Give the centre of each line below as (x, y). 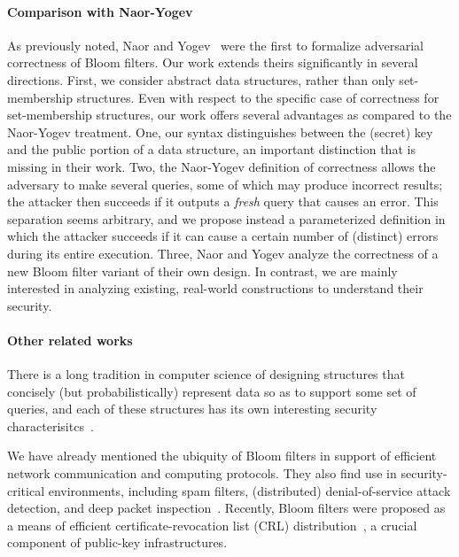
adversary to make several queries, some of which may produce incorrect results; (225, 184)
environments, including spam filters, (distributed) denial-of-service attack (249, 490)
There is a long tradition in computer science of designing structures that (206, 374)
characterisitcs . (51, 425)
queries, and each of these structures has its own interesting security (192, 409)
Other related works (70, 340)
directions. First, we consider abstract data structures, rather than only (201, 79)
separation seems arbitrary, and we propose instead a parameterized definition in (226, 218)
